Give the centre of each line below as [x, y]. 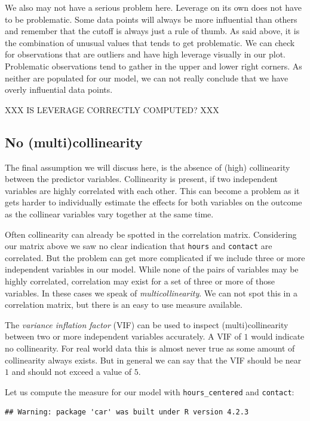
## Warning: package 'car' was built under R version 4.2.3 [127, 412]
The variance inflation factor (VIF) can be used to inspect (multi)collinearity [147, 324]
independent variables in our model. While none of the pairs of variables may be [152, 269]
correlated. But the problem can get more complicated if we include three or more [155, 257]
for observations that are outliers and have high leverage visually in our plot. [145, 54]
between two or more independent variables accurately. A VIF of [123, 336]
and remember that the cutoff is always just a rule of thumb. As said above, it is [152, 31]
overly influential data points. [59, 90]
